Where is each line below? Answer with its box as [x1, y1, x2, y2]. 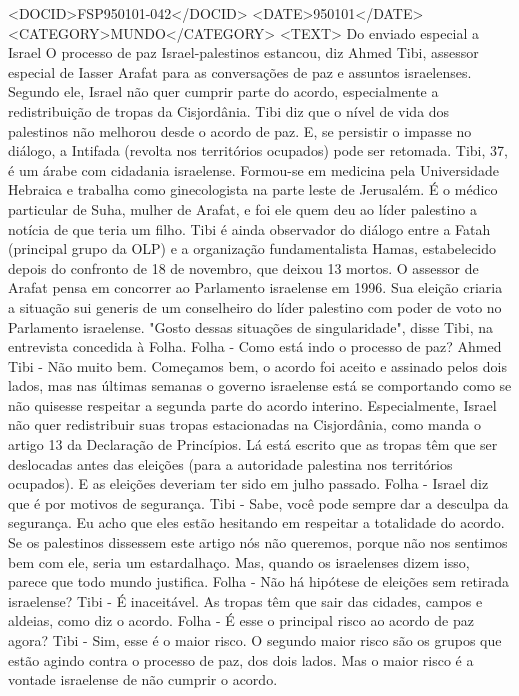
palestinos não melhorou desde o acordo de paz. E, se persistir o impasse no [8, 120, 472, 141]
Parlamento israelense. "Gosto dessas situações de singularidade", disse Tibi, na [8, 316, 493, 337]
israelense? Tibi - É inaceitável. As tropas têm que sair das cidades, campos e [8, 590, 483, 611]
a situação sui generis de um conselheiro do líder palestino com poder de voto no [8, 296, 502, 317]
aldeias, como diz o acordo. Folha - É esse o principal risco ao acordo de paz [8, 610, 474, 631]
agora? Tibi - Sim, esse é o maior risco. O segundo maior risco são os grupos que [8, 630, 502, 650]
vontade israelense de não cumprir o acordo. [8, 669, 278, 690]
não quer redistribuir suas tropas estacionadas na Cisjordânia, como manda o [8, 414, 481, 435]
